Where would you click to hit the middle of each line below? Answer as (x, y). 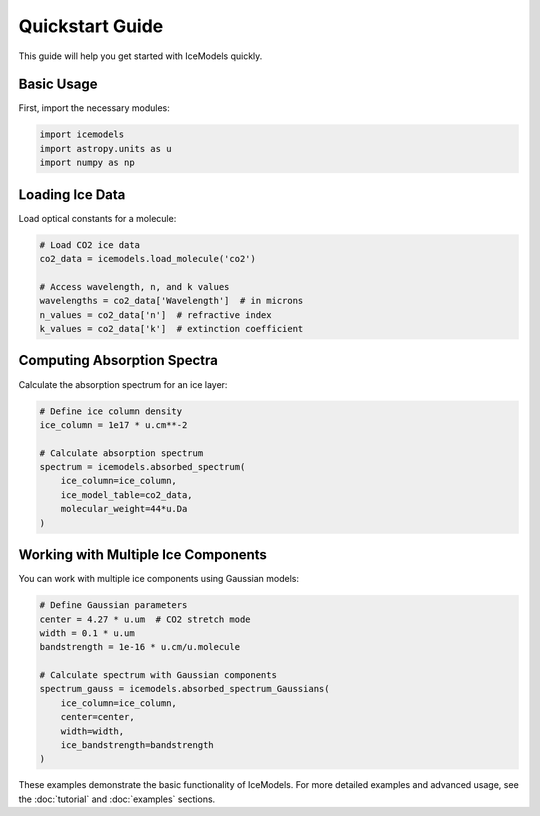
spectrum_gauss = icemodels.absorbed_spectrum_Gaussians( (184, 689)
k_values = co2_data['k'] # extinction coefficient (171, 329)
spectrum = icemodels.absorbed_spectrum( (142, 467)
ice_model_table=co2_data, (127, 494)
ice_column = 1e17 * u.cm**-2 (113, 424)
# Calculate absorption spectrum (121, 453)
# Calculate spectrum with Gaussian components (158, 675)
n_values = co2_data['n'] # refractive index (155, 314)
